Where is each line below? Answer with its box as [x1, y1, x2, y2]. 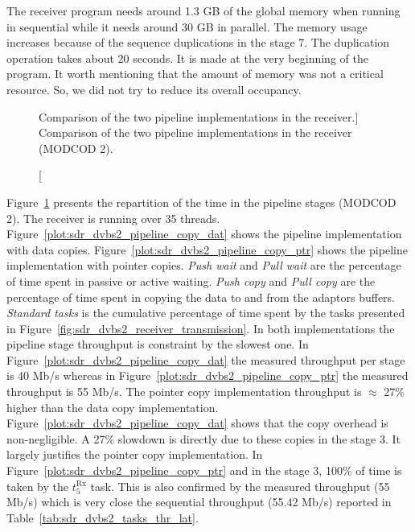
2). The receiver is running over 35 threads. [6, 209, 220, 226]
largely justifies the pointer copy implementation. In [6, 446, 263, 463]
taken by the [6, 477, 68, 494]
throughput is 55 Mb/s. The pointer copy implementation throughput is [6, 383, 362, 400]
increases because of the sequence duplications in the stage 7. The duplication [6, 34, 390, 51]
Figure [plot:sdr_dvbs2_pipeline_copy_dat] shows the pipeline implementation [6, 225, 402, 242]
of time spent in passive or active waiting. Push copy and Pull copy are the [6, 272, 376, 289]
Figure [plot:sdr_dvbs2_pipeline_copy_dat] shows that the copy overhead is [6, 414, 388, 431]
